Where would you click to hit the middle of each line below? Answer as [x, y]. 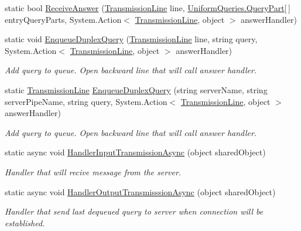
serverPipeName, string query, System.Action [86, 101]
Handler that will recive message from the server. [93, 171]
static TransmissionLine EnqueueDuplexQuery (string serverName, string [136, 89]
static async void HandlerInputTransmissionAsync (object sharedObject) [135, 152]
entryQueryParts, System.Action [63, 19]
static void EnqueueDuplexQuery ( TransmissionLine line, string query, [131, 39]
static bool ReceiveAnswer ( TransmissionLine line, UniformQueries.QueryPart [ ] [148, 8]
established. [25, 222]
